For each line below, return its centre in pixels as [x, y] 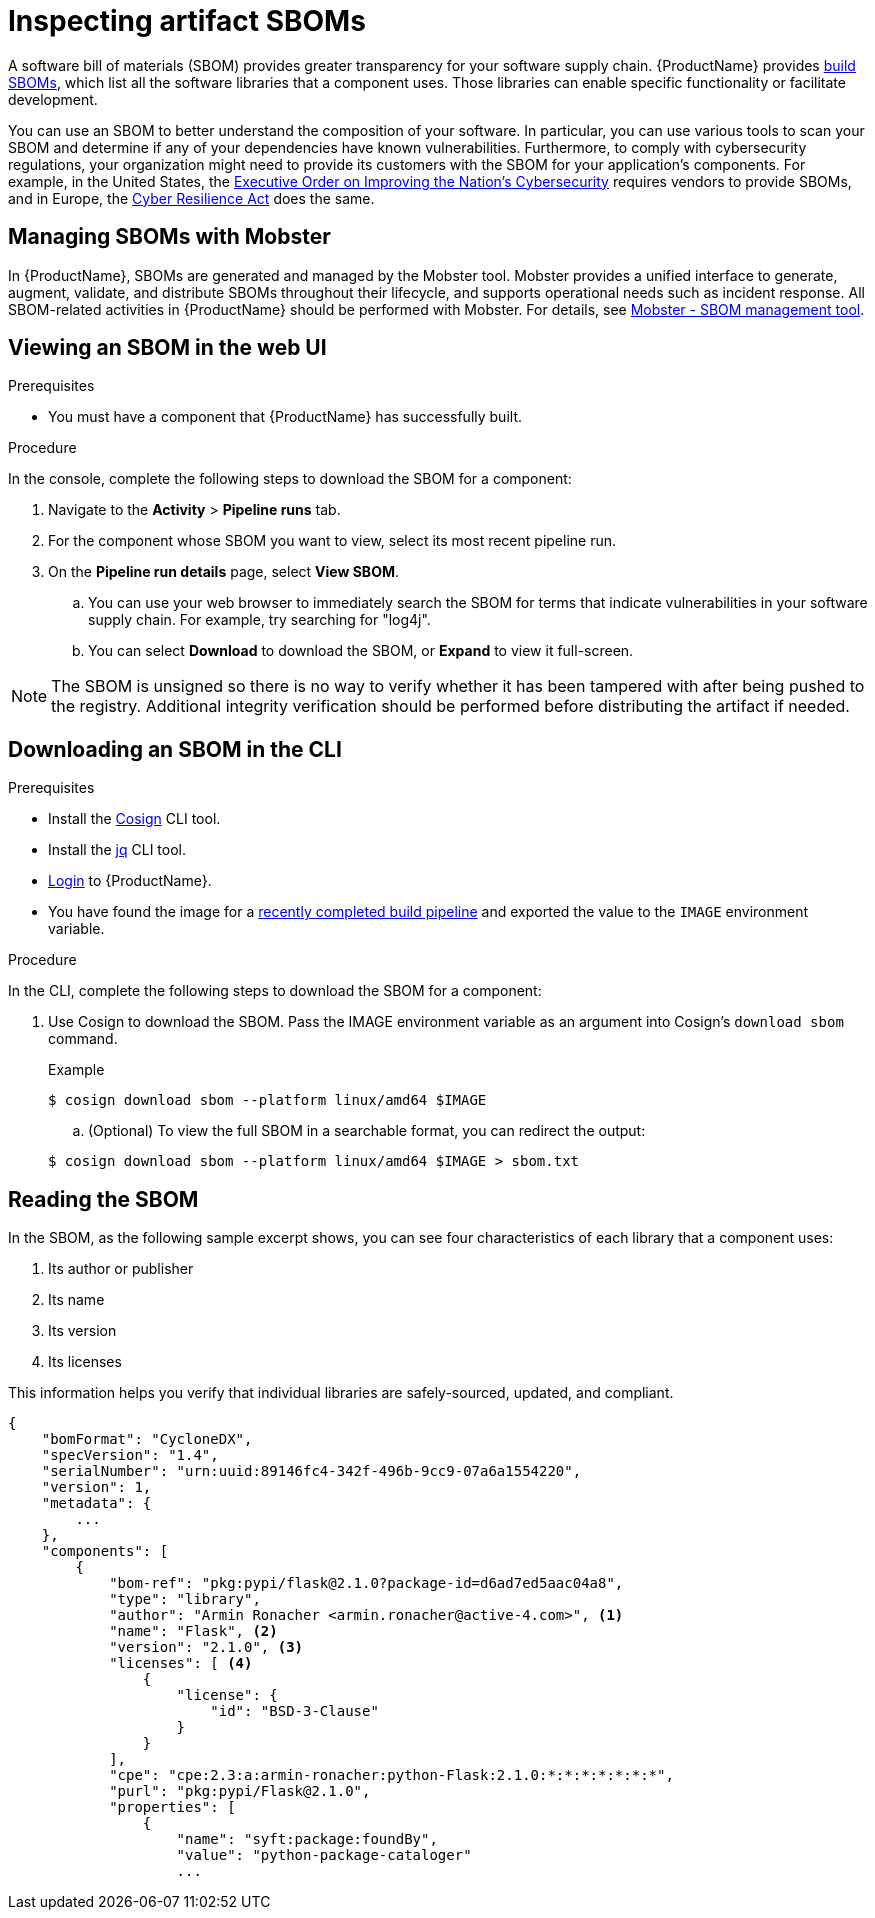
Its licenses [85, 1362]
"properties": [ [172, 1807]
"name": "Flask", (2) [193, 1631]
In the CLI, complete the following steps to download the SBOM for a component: [275, 991]
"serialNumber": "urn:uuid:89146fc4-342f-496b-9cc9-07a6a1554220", [311, 1471]
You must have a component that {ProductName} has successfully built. [285, 417]
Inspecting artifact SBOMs [187, 21]
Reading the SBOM [103, 1199]
